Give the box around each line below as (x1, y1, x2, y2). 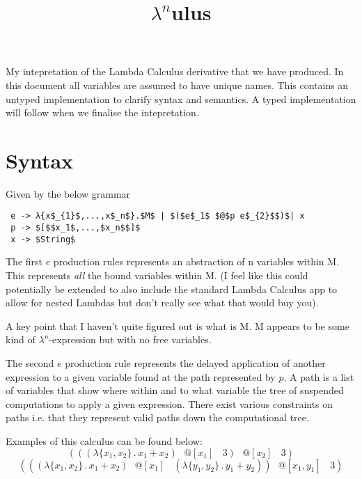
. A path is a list (283, 369, 354, 384)
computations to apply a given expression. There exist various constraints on (6, 396, 333, 411)
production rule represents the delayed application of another (65, 356, 326, 370)
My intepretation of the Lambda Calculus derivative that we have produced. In (6, 64, 344, 79)
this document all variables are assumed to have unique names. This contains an (6, 77, 349, 92)
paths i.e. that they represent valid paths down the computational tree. (6, 410, 309, 425)
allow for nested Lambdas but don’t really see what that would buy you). (6, 295, 319, 310)
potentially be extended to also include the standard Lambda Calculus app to (6, 281, 338, 296)
